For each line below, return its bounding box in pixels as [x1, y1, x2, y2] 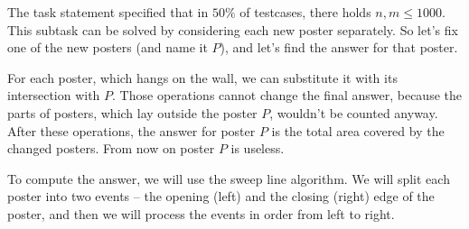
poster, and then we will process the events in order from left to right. [7, 204, 395, 223]
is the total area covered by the [271, 121, 445, 140]
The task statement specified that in [7, 3, 209, 21]
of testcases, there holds [239, 3, 371, 21]
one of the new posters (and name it [7, 38, 208, 57]
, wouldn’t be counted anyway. [269, 103, 438, 122]
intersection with [7, 86, 100, 105]
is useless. [230, 139, 285, 158]
